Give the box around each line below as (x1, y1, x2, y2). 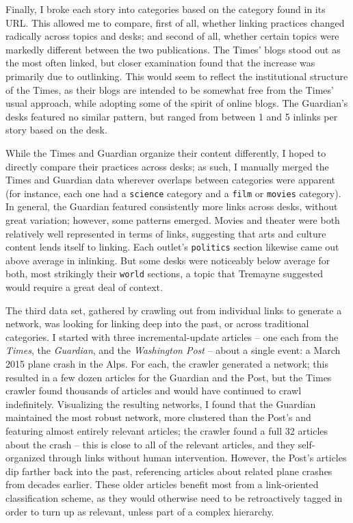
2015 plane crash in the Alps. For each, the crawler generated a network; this (5, 357, 328, 371)
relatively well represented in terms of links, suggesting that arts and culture (5, 226, 326, 240)
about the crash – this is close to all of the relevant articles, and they (5, 437, 296, 451)
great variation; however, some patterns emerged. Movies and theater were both (5, 212, 340, 227)
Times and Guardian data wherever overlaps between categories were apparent (5, 173, 336, 187)
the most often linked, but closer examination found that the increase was (5, 55, 315, 70)
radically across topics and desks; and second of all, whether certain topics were (5, 29, 339, 43)
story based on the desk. (5, 123, 107, 137)
